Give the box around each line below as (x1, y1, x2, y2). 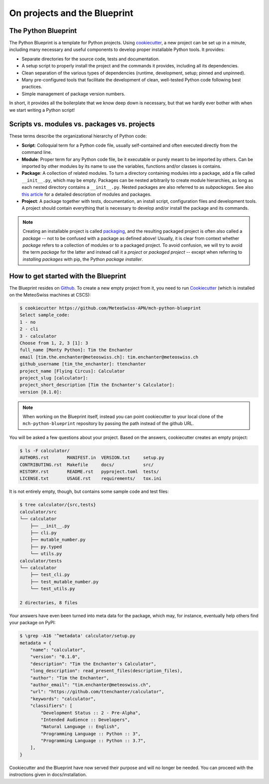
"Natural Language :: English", (40, 724, 120, 730)
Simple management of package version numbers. (21, 90, 126, 97)
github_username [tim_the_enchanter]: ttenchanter (19, 361, 146, 367)
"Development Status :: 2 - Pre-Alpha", (40, 710, 141, 716)
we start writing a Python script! (9, 107, 75, 113)
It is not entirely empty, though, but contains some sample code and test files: (9, 488, 169, 494)
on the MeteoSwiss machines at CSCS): (9, 292, 91, 298)
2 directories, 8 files (19, 600, 78, 605)
